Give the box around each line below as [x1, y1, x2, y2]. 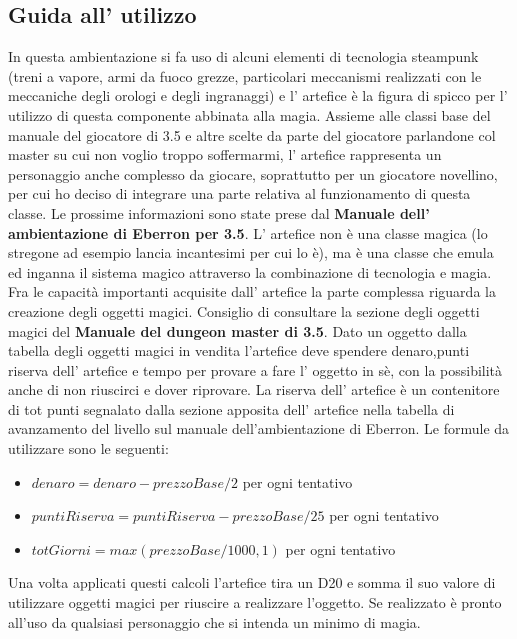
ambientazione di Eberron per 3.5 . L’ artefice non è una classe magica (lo [8, 222, 488, 243]
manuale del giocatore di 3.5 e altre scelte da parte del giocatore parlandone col [8, 124, 496, 145]
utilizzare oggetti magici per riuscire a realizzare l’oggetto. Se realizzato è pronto [8, 592, 502, 613]
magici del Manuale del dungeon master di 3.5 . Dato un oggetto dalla [8, 320, 467, 341]
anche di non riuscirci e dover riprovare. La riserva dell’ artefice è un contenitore [8, 379, 500, 400]
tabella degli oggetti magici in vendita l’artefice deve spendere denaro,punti [8, 340, 470, 361]
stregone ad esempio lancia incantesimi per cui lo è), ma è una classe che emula [8, 242, 494, 263]
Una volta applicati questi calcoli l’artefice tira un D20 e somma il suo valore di [8, 572, 496, 593]
